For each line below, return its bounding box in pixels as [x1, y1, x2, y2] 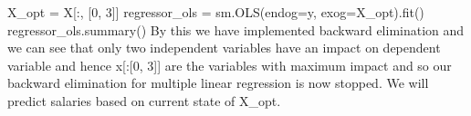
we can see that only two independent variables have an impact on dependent [7, 38, 441, 57]
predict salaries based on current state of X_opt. [7, 91, 281, 110]
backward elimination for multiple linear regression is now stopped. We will [7, 73, 429, 92]
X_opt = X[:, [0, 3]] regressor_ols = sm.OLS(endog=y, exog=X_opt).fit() [7, 3, 424, 21]
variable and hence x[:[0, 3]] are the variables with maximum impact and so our [7, 55, 452, 74]
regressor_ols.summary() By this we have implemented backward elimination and [7, 20, 465, 39]
